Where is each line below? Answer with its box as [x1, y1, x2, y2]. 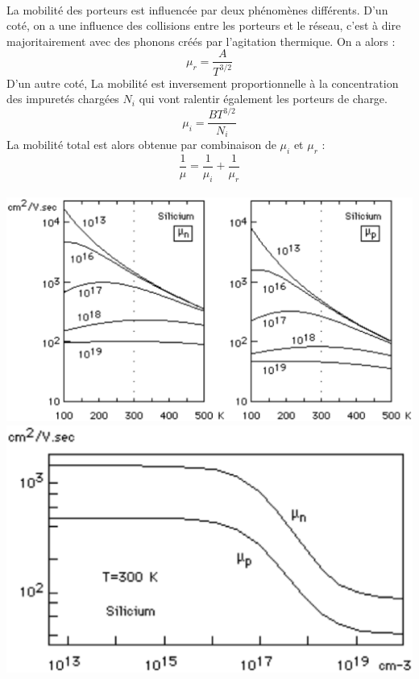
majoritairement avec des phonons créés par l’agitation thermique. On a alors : [6, 32, 396, 49]
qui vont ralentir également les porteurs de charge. [139, 90, 388, 107]
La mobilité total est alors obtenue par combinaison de [6, 135, 276, 152]
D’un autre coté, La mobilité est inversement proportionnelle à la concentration [6, 74, 399, 91]
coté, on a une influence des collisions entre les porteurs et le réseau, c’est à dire [6, 17, 401, 34]
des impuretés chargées [6, 90, 119, 107]
